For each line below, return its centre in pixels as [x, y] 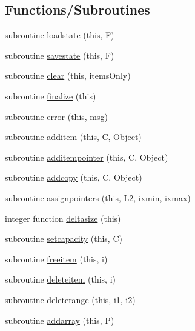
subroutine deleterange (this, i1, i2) [70, 299]
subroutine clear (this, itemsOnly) [68, 75]
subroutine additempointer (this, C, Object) [87, 157]
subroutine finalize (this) [51, 95]
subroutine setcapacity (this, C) [64, 239]
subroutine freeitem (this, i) [56, 259]
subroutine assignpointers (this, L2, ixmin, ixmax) [98, 197]
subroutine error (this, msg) [56, 116]
